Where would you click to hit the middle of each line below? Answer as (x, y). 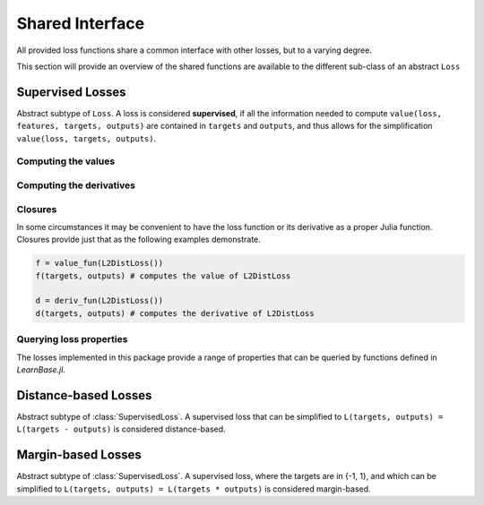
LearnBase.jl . (41, 369)
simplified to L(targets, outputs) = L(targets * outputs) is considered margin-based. (194, 489)
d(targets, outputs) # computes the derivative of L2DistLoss (175, 313)
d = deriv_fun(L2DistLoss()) (99, 301)
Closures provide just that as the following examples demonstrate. (139, 240)
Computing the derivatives (76, 185)
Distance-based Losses (84, 395)
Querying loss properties (72, 339)
